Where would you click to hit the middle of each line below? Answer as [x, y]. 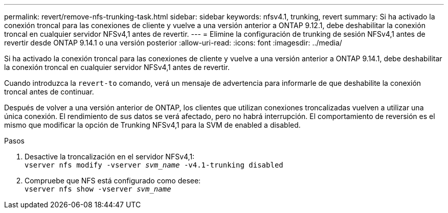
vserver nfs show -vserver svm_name [98, 189]
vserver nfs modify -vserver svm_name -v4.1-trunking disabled [154, 165]
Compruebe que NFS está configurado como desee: [113, 181]
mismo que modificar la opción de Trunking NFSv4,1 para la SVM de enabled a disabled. [152, 125]
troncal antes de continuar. [49, 92]
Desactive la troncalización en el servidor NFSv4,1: [110, 157]
